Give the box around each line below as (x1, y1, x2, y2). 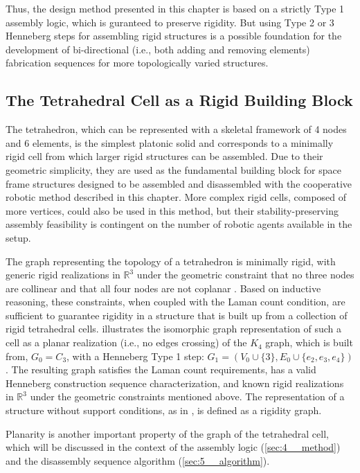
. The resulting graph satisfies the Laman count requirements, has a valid (6, 362, 316, 377)
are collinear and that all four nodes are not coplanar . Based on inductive (6, 280, 321, 295)
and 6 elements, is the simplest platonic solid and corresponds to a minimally (6, 135, 334, 150)
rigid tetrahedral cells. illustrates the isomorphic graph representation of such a (6, 321, 341, 336)
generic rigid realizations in (6, 267, 120, 282)
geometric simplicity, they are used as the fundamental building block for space (6, 162, 341, 177)
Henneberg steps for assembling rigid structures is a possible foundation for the (6, 28, 342, 43)
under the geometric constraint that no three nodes (136, 267, 354, 282)
